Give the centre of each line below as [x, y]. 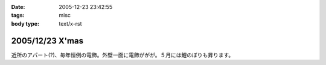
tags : [18, 16]
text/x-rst [70, 23]
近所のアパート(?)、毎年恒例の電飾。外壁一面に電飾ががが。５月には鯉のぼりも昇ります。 [123, 55]
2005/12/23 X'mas [47, 41]
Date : [18, 7]
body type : [25, 23]
